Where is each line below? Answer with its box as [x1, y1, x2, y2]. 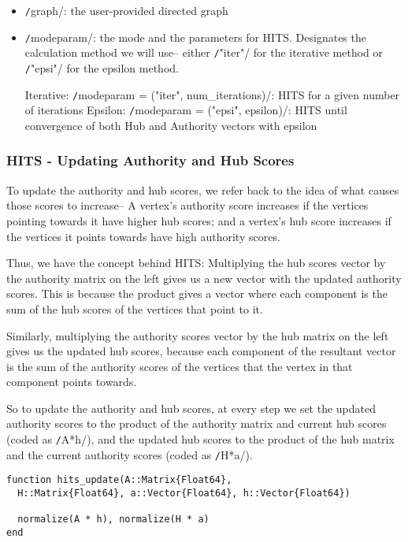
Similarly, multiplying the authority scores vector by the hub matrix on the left [6, 327, 389, 343]
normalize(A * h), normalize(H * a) [17, 514, 210, 525]
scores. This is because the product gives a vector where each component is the [6, 285, 388, 302]
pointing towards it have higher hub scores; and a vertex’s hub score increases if [6, 212, 391, 228]
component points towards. [6, 373, 137, 390]
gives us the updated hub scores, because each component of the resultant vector [6, 343, 396, 359]
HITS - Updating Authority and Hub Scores [6, 150, 295, 170]
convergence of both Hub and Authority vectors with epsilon [24, 117, 317, 133]
